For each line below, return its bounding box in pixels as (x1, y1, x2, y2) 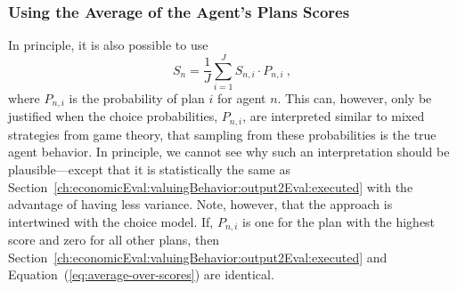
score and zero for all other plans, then (8, 230, 220, 249)
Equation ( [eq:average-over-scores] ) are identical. (8, 265, 274, 284)
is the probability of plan (69, 88, 205, 107)
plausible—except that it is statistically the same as (8, 160, 290, 179)
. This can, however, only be (277, 88, 432, 107)
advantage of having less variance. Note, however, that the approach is (8, 195, 393, 213)
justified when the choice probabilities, (8, 107, 218, 125)
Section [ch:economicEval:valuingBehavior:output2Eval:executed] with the (8, 177, 413, 196)
